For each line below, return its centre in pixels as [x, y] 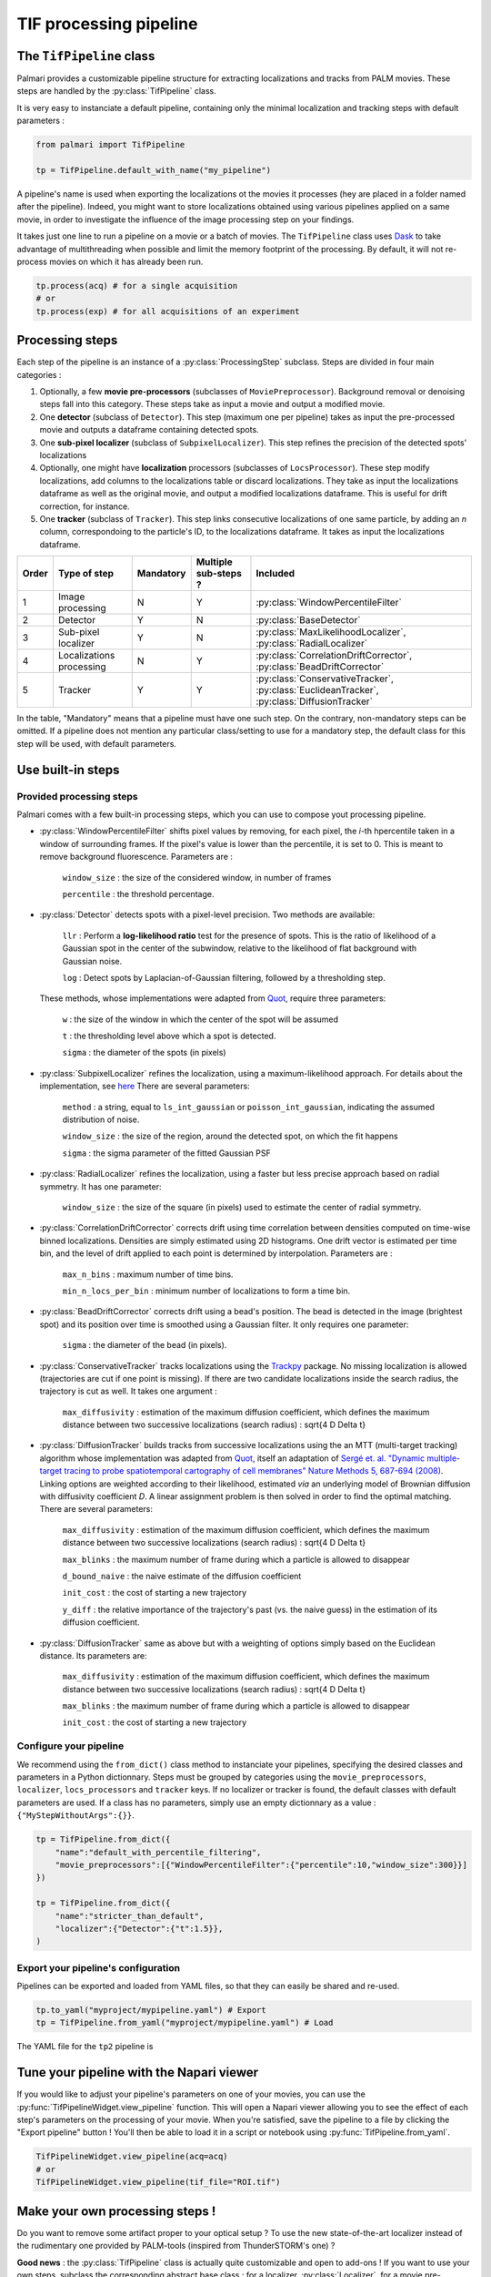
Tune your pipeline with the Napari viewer [138, 2073]
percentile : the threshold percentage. [138, 893]
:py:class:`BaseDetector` [308, 620]
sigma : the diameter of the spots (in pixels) [144, 1053]
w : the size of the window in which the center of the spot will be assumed [200, 1019]
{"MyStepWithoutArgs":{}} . [76, 1815]
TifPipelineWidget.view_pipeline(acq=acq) [132, 2157]
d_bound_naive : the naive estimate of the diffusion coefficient [182, 1576]
